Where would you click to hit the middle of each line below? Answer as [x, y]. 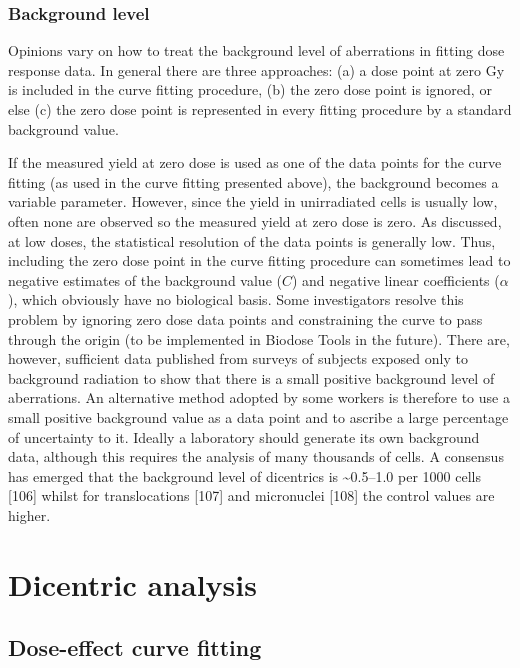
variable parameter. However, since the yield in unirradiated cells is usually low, [253, 201]
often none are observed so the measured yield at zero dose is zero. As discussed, [255, 220]
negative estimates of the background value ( [145, 279]
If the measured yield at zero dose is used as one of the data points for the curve [255, 162]
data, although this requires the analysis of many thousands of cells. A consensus [256, 456]
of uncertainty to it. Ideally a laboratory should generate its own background [244, 436]
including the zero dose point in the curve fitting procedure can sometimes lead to [259, 260]
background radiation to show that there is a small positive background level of [251, 377]
